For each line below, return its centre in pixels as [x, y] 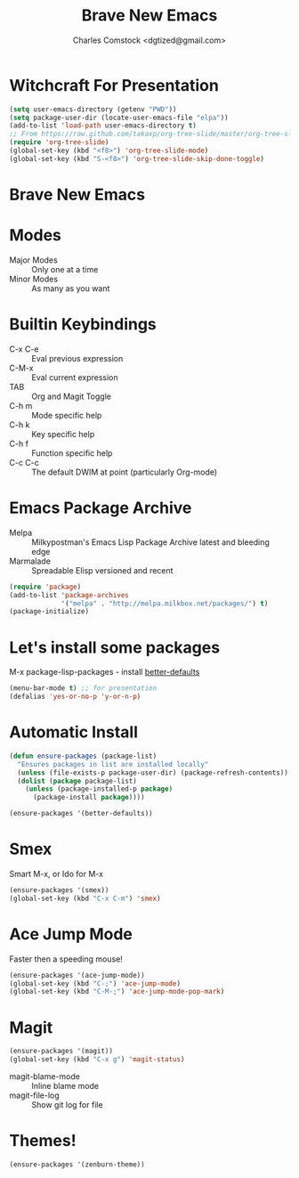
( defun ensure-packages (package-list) [83, 756]
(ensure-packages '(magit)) [61, 1052]
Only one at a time [65, 269]
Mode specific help [67, 415]
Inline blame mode [65, 1086]
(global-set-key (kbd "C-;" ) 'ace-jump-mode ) [95, 983]
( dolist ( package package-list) [77, 781]
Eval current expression [75, 377]
